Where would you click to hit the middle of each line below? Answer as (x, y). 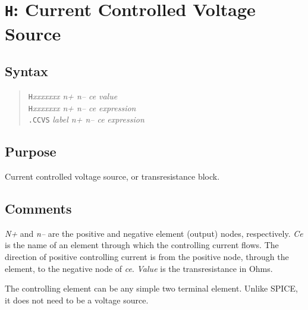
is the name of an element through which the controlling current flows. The (142, 245)
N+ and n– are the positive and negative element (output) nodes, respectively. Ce (154, 233)
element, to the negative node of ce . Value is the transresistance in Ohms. (139, 268)
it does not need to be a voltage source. (77, 300)
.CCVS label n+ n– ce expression (86, 119)
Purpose (31, 151)
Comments (38, 209)
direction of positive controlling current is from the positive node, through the (147, 257)
